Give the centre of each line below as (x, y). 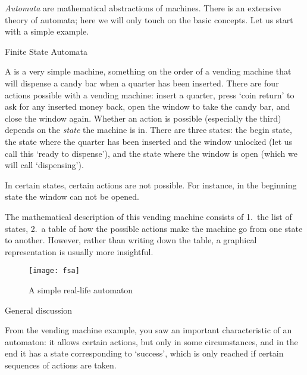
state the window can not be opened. (72, 196)
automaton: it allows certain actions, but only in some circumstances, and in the (151, 341)
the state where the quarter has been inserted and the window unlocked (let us (149, 141)
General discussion (39, 310)
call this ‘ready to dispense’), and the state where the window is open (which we (151, 153)
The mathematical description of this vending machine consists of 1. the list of (148, 216)
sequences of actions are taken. (61, 365)
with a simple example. (47, 31)
